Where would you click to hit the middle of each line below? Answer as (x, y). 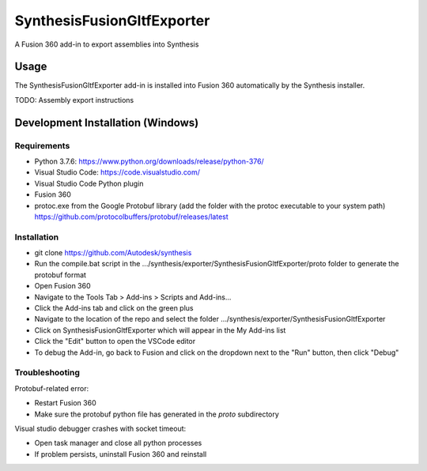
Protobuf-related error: (52, 388)
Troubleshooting (47, 373)
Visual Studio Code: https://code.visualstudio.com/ (117, 172)
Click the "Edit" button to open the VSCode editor (115, 341)
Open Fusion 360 (62, 286)
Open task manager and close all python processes (118, 443)
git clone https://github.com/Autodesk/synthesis (113, 253)
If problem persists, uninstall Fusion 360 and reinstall (121, 454)
